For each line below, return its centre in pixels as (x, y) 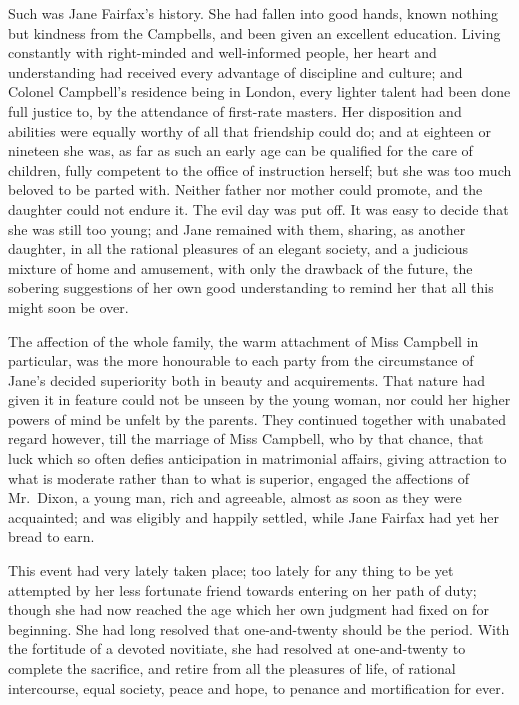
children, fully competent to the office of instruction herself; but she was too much (260, 169)
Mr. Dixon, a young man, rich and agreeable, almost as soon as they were (235, 497)
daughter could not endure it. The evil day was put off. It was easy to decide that (258, 208)
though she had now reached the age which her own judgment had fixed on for (248, 609)
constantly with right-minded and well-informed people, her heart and (222, 52)
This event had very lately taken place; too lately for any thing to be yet (231, 570)
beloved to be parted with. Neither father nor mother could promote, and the (245, 189)
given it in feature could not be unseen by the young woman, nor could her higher (259, 399)
